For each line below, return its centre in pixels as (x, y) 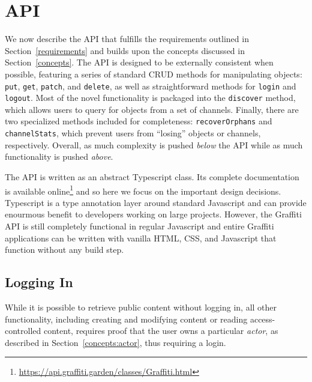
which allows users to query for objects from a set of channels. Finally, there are (152, 109)
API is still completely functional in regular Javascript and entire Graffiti (139, 226)
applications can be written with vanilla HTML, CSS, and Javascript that (141, 238)
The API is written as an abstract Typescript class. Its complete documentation (152, 176)
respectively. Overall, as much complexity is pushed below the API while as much (154, 144)
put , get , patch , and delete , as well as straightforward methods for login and (151, 86)
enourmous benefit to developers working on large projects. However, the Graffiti (153, 214)
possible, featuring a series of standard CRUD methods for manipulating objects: (154, 74)
